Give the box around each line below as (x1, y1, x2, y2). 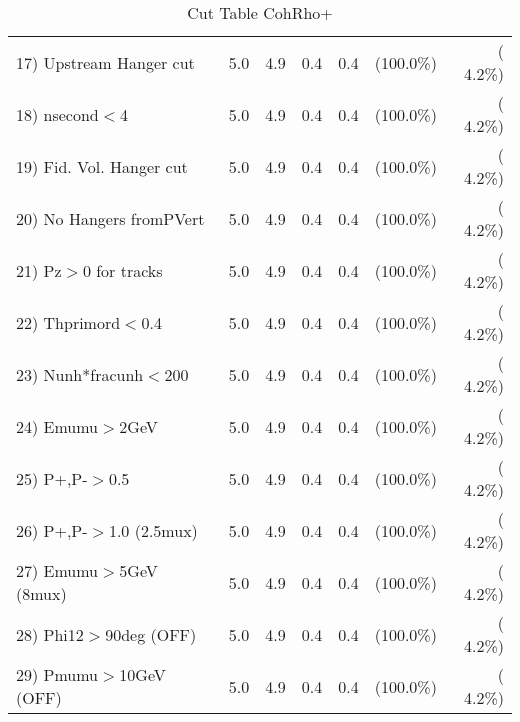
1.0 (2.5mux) (108, 518, 198, 542)
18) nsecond (16, 102, 99, 126)
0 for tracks (82, 258, 163, 282)
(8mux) (16, 582, 67, 605)
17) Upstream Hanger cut (16, 50, 195, 74)
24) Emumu (16, 414, 99, 438)
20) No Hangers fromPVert (16, 206, 205, 230)
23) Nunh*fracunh (16, 362, 144, 386)
